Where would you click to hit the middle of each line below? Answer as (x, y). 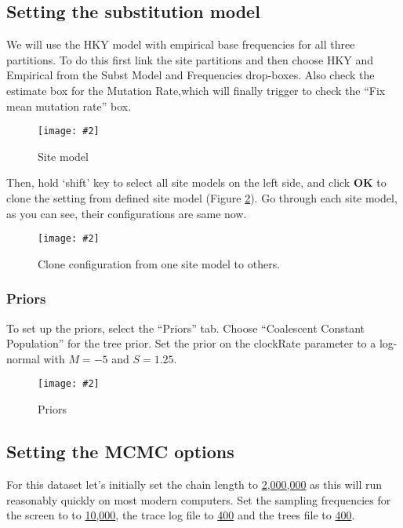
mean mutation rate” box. (69, 106)
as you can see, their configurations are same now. (127, 213)
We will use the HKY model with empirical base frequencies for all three (181, 44)
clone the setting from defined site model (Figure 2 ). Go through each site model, (202, 198)
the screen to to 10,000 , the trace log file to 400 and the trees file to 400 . (181, 515)
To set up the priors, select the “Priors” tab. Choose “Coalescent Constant (186, 328)
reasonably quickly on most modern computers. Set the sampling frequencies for (199, 499)
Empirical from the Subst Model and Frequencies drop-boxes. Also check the (191, 75)
